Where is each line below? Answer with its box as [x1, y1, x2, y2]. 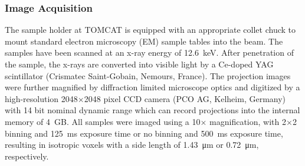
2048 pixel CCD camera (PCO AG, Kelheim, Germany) [84, 92, 286, 104]
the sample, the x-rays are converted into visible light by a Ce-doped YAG [5, 58, 274, 70]
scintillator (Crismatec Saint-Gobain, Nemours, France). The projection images [5, 69, 291, 82]
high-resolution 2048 [5, 92, 78, 104]
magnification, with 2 [209, 115, 286, 127]
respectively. [5, 150, 49, 162]
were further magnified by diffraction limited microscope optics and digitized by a [5, 81, 300, 93]
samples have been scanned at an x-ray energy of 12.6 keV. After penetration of [5, 46, 294, 59]
